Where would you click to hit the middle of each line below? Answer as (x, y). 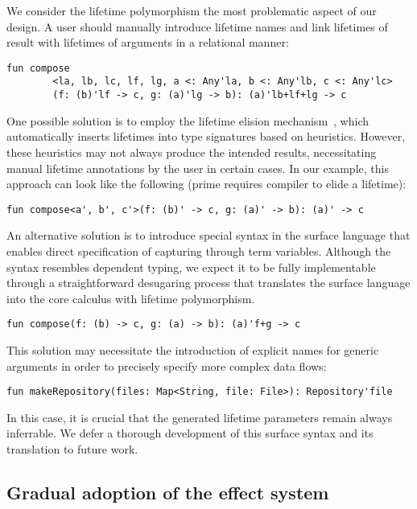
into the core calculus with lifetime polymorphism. (131, 298)
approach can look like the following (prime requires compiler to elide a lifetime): (206, 184)
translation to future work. (72, 449)
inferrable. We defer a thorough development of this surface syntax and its (190, 433)
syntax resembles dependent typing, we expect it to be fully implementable (191, 267)
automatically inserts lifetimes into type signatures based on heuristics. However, (206, 136)
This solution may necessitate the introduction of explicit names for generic (193, 350)
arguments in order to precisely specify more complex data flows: (167, 365)
